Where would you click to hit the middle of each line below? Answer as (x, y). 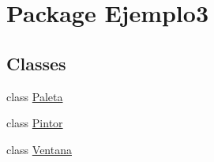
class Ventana (39, 149)
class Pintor (35, 123)
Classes (36, 63)
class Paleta (35, 96)
